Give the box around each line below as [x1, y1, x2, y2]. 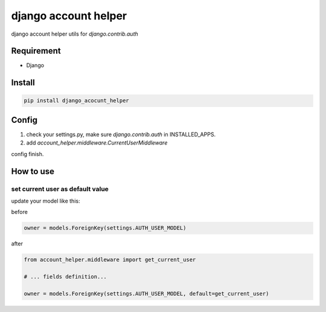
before [11, 209, 28, 216]
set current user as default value [11, 184, 109, 193]
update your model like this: [11, 197, 80, 204]
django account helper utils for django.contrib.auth [11, 30, 138, 37]
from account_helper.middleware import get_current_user [24, 256, 196, 263]
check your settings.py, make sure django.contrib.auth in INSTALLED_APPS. [26, 131, 216, 138]
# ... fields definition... [24, 273, 107, 281]
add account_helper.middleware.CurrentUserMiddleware [26, 139, 168, 146]
